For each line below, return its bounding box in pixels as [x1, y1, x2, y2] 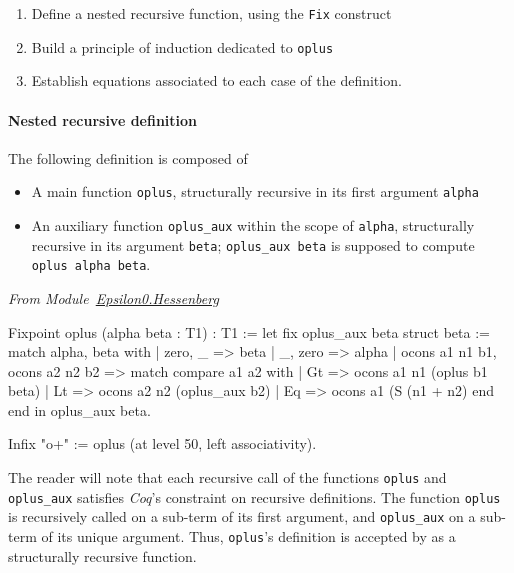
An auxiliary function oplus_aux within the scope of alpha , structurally [31, 214, 475, 235]
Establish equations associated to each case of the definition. [31, 70, 402, 91]
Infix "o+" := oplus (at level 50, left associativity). [8, 433, 317, 454]
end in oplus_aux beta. [8, 399, 151, 420]
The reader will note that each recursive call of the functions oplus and [8, 467, 447, 488]
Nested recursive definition [8, 109, 198, 130]
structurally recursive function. [8, 545, 197, 566]
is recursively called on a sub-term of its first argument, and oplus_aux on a [8, 506, 476, 527]
